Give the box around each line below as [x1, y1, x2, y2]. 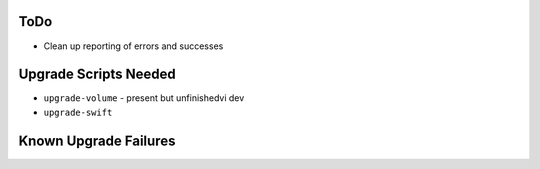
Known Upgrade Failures [18, 132, 176, 149]
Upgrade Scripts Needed [18, 66, 177, 83]
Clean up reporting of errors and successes [43, 40, 224, 52]
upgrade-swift [43, 106, 113, 118]
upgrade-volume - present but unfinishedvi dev [43, 92, 245, 104]
